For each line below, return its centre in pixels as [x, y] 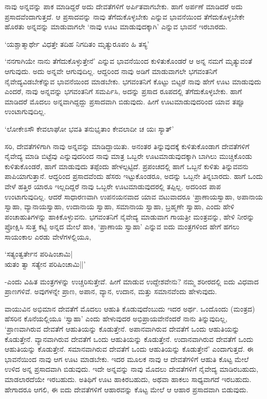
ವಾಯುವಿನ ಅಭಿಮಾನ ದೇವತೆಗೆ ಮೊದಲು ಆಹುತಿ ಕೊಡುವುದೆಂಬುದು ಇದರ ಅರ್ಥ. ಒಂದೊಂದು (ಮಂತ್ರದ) [130, 308]
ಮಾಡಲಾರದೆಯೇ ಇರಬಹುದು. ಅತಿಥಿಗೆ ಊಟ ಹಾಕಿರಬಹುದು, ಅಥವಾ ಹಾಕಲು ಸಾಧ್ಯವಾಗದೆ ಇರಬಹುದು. [128, 379]
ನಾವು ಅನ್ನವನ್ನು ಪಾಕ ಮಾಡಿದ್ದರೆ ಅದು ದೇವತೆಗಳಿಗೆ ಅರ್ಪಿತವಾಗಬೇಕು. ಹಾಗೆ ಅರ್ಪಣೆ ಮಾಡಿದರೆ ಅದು [124, 6]
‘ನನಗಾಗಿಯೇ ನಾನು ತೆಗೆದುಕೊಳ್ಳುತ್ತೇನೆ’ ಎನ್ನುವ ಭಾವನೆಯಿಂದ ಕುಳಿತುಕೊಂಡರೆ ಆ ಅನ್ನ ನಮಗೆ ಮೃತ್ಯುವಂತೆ [129, 61]
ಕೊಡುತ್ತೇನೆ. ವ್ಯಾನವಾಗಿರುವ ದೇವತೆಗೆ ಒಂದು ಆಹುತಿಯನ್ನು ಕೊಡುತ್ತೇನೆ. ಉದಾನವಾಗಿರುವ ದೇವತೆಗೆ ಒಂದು [129, 339]
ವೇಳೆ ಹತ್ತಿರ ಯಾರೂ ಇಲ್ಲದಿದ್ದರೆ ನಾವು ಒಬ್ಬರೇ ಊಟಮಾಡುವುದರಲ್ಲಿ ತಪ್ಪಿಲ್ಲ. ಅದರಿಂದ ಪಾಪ [113, 186]
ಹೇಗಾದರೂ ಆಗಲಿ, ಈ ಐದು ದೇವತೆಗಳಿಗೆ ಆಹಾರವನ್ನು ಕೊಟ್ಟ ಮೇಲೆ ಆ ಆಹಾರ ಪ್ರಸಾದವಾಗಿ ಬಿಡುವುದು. [127, 389]
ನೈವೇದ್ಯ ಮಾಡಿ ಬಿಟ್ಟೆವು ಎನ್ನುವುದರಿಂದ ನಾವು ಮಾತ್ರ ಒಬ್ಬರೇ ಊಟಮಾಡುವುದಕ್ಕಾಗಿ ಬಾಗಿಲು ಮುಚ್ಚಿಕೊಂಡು [128, 156]
